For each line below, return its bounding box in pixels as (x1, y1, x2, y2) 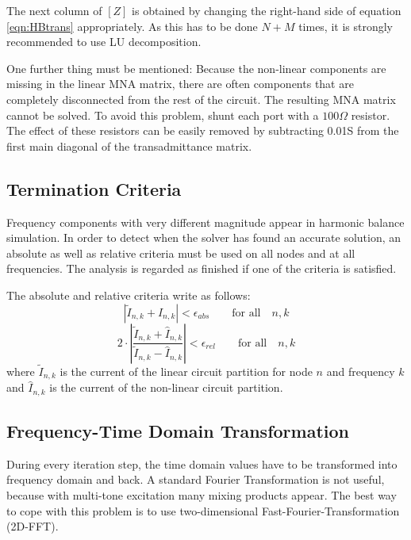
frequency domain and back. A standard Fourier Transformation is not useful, (6, 471, 385, 488)
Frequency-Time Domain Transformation (6, 419, 349, 443)
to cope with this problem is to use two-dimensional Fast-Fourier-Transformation (6, 502, 400, 519)
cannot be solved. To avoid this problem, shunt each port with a (6, 106, 319, 123)
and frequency (326, 362, 395, 379)
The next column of (6, 2, 102, 18)
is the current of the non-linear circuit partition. (49, 379, 283, 396)
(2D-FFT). (6, 518, 59, 534)
